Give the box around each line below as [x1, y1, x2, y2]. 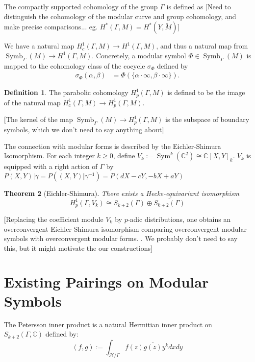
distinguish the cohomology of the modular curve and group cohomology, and [4, 11, 236, 21]
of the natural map [4, 97, 61, 107]
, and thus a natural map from [156, 41, 248, 51]
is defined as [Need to [166, 1, 231, 11]
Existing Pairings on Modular [4, 271, 209, 291]
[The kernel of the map [4, 114, 73, 124]
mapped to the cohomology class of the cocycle [4, 60, 145, 71]
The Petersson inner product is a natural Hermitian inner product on [4, 319, 212, 329]
